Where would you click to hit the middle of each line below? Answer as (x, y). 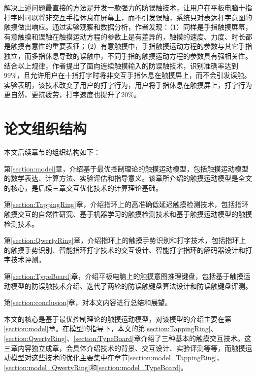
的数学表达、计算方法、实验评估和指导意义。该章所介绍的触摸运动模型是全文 (128, 178)
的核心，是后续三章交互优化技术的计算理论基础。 (83, 188)
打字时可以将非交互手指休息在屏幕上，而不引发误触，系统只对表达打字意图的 (128, 17)
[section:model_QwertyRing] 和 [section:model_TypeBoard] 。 (96, 367)
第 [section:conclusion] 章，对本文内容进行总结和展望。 (88, 302)
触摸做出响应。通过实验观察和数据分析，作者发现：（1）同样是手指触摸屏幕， (128, 27)
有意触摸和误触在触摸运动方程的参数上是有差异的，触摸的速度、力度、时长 (125, 36)
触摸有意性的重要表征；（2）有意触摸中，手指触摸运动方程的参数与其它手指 (131, 46)
